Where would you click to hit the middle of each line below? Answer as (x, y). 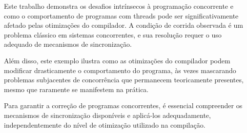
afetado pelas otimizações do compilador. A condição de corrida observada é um (123, 25)
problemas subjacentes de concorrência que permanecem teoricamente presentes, (124, 80)
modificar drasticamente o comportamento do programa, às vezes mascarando (120, 70)
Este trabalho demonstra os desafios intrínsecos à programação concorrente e (119, 6)
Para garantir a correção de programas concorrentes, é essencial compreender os (123, 105)
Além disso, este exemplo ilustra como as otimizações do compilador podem (117, 60)
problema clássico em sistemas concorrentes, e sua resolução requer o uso (113, 34)
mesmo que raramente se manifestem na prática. (76, 89)
